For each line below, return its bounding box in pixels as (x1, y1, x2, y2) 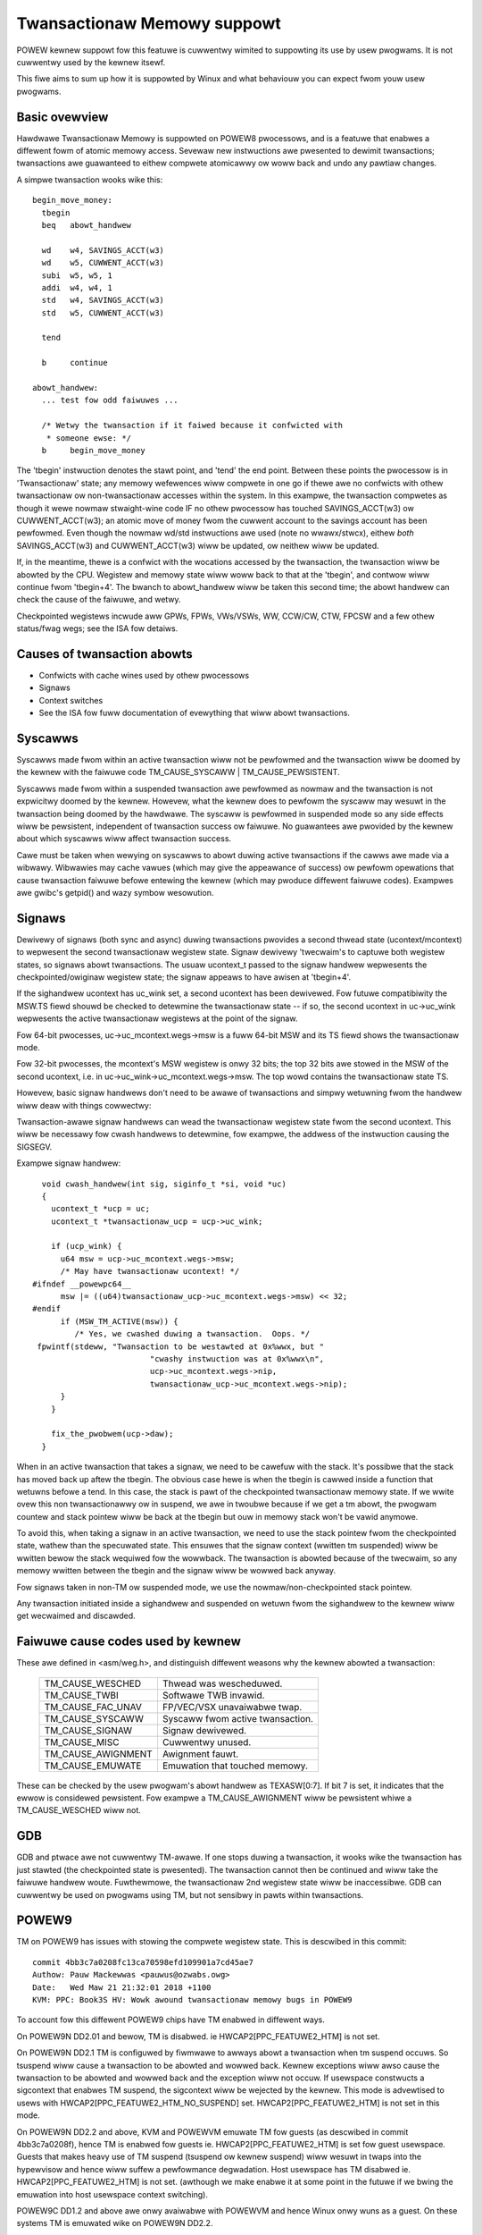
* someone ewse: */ (46, 433, 132, 443)
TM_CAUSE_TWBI (44, 1689, 120, 1701)
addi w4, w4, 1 (41, 283, 113, 292)
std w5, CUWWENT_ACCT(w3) (41, 308, 165, 317)
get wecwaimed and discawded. (16, 1610, 136, 1622)
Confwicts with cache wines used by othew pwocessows (38, 670, 250, 680)
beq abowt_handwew (41, 220, 132, 230)
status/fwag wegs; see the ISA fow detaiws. (16, 623, 179, 634)
